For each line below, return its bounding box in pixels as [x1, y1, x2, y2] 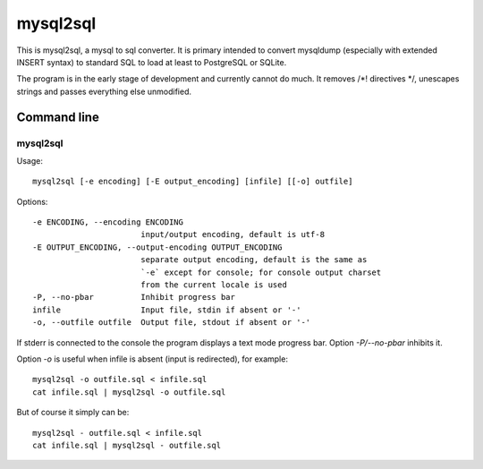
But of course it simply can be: [16, 407, 130, 418]
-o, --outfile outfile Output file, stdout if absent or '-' [32, 318, 311, 328]
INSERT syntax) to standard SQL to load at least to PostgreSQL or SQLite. [16, 56, 287, 67]
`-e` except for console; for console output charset [140, 267, 382, 277]
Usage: [16, 155, 44, 166]
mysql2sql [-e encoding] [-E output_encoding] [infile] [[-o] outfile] [32, 176, 353, 187]
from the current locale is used [140, 280, 288, 290]
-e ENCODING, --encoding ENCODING [32, 217, 183, 227]
